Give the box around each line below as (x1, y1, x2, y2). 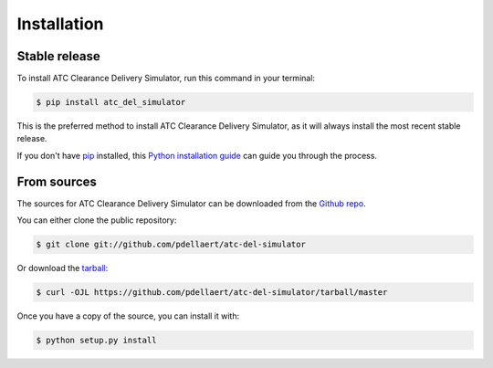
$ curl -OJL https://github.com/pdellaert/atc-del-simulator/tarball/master (36, 288, 388, 298)
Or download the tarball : (16, 263, 109, 274)
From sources (16, 173, 98, 189)
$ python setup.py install (36, 335, 157, 346)
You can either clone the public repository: (16, 215, 177, 226)
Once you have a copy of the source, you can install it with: (16, 310, 240, 321)
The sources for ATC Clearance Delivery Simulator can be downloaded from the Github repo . (16, 197, 367, 209)
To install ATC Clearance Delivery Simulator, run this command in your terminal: (16, 73, 315, 84)
